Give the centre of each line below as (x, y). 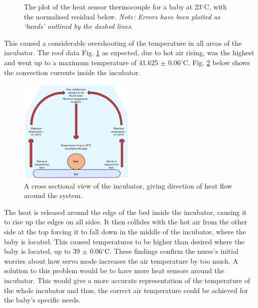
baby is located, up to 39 (42, 251)
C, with (215, 6)
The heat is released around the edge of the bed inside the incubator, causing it (126, 212)
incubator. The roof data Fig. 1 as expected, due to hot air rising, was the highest (129, 52)
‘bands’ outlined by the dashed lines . (78, 26)
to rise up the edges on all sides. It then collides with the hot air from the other (126, 222)
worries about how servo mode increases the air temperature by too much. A (121, 260)
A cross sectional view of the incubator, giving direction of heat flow (128, 185)
